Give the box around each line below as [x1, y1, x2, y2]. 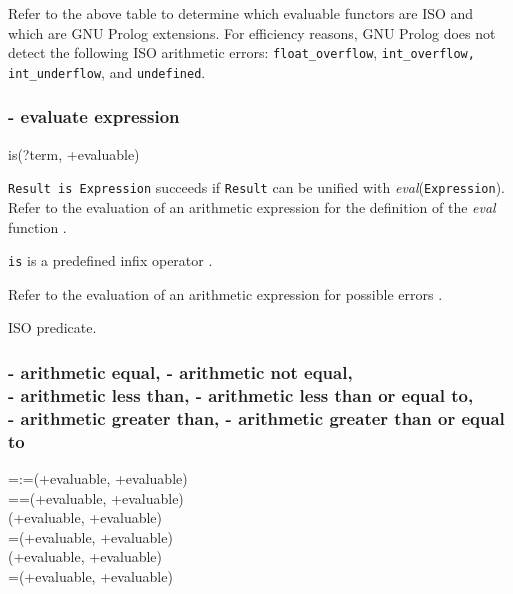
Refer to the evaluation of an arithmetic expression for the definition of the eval [8, 196, 496, 217]
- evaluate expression [8, 104, 180, 129]
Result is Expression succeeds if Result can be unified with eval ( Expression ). [8, 177, 505, 198]
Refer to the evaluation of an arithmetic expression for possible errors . [8, 283, 443, 304]
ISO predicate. [8, 317, 97, 338]
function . [8, 216, 67, 237]
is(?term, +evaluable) [8, 143, 140, 164]
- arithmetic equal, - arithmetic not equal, [8, 359, 353, 384]
